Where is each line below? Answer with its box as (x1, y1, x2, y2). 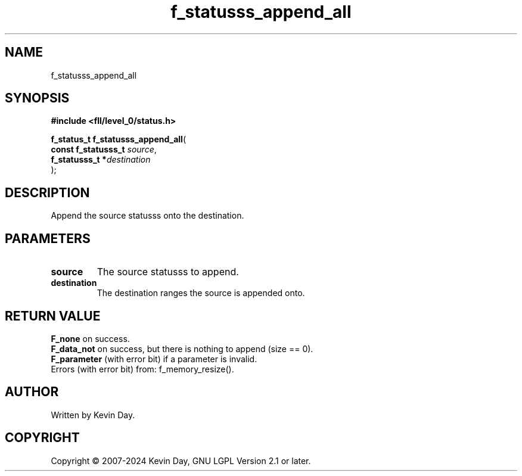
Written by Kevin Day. (51, 409, 135, 420)
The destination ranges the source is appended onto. (97, 288, 305, 298)
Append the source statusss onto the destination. (51, 210, 244, 221)
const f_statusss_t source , (51, 144, 157, 155)
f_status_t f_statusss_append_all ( (51, 134, 187, 145)
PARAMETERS (5, 231, 91, 246)
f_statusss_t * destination (51, 154, 151, 165)
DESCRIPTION (5, 185, 90, 200)
